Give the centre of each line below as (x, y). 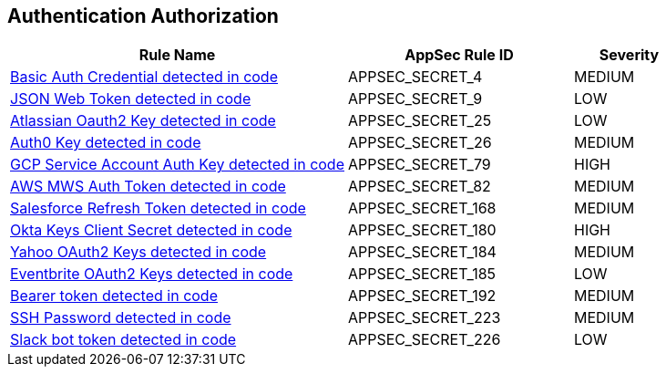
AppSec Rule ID (459, 55)
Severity (629, 55)
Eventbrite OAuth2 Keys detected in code (152, 274)
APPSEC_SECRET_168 (422, 208)
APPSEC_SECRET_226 (425, 340)
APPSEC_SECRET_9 (415, 99)
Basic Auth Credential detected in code (144, 77)
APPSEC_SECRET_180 (422, 230)
